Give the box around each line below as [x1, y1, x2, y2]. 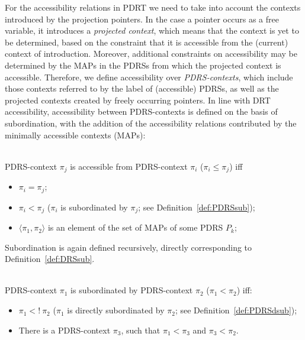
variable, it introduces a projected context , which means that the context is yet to [5, 24, 299, 37]
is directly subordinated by [67, 304, 165, 316]
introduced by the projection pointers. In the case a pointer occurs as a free [5, 12, 279, 25]
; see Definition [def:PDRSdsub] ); [175, 304, 297, 316]
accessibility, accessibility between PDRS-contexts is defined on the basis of [5, 105, 278, 118]
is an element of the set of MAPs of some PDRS [47, 221, 223, 234]
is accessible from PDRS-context [70, 160, 188, 172]
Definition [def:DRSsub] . [5, 252, 95, 265]
